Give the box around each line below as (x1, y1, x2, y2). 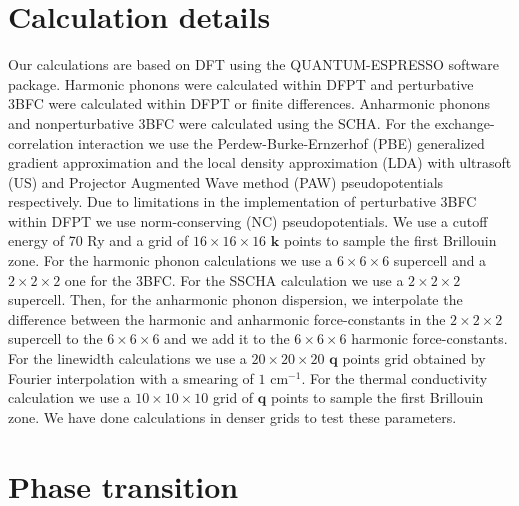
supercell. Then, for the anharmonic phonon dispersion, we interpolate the (8, 289, 463, 310)
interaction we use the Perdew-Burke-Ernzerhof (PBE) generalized (78, 132, 485, 153)
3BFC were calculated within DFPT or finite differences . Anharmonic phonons (8, 93, 490, 114)
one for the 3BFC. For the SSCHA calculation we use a (64, 269, 404, 290)
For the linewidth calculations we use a (8, 348, 247, 369)
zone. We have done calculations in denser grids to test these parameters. (8, 406, 457, 427)
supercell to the (8, 328, 103, 349)
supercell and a (393, 250, 487, 271)
